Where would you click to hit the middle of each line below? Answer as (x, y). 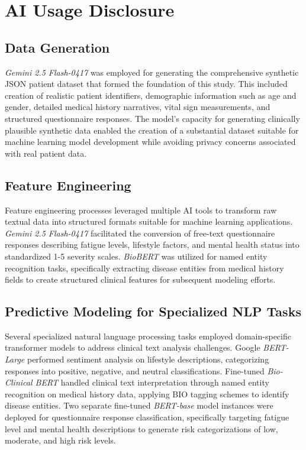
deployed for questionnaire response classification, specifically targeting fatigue (147, 417)
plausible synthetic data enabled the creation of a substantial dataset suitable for (152, 130)
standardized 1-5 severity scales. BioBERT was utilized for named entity (136, 256)
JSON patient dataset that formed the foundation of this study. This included (146, 84)
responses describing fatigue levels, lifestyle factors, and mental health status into (152, 245)
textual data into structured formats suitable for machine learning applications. (149, 221)
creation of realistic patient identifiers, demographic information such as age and (151, 95)
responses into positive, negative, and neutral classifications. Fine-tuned (135, 370)
